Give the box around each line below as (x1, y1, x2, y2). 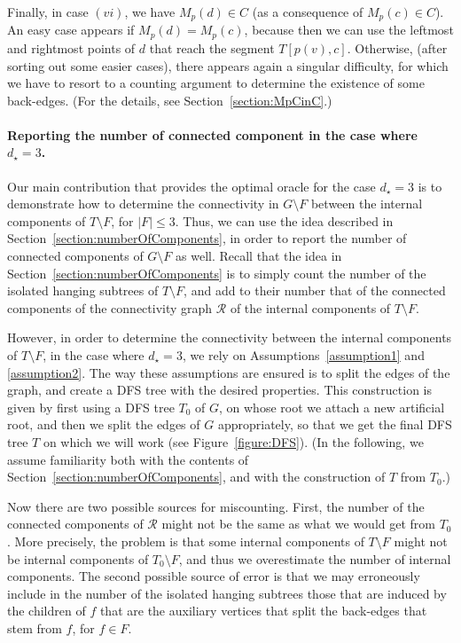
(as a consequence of (252, 3, 363, 20)
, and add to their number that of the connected (184, 281, 446, 300)
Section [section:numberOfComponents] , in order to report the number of (7, 229, 407, 247)
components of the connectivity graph (7, 298, 213, 317)
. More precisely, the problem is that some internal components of (7, 531, 364, 550)
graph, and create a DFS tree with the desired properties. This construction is (7, 380, 432, 399)
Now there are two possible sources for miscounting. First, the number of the (7, 497, 425, 515)
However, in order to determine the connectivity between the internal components (7, 328, 452, 347)
